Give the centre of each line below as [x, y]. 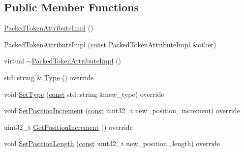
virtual [14, 61]
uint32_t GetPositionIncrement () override [68, 127]
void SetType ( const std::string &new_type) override [84, 94]
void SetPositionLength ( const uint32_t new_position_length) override [112, 143]
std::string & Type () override [49, 77]
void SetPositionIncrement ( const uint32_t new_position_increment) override [122, 110]
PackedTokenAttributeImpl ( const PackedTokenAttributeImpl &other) [110, 44]
